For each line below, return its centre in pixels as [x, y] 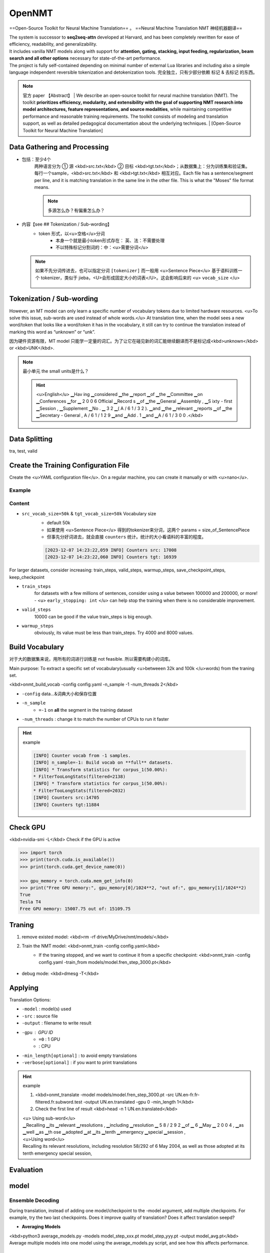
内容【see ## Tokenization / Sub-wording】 [67, 224]
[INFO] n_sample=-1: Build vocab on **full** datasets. [103, 763]
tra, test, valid [23, 451]
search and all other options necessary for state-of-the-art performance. [85, 58]
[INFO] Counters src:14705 [66, 798]
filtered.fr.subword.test [59, 1102]
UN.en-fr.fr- [187, 1095]
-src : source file [40, 1016]
